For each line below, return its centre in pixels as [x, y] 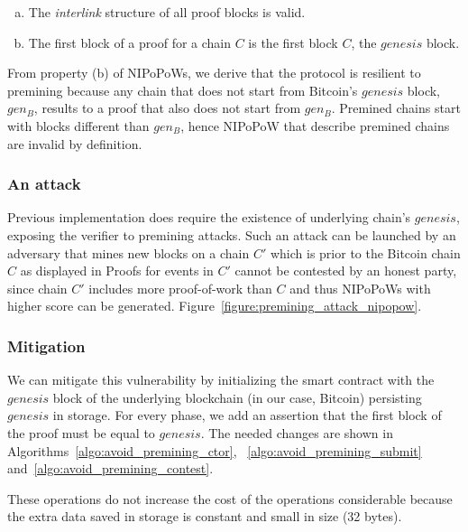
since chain [37, 288]
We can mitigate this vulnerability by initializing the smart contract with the [221, 380]
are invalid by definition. [75, 143]
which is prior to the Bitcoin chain [365, 252]
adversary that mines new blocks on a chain [128, 252]
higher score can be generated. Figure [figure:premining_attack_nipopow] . [215, 306]
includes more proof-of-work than [180, 288]
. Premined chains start [396, 108]
